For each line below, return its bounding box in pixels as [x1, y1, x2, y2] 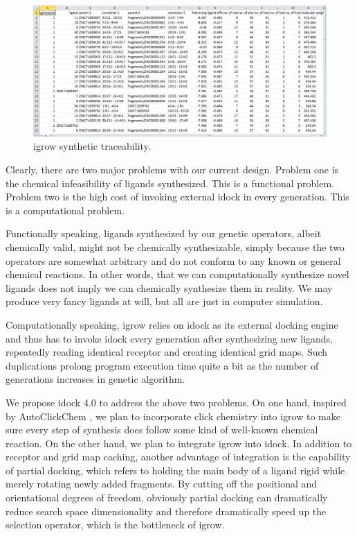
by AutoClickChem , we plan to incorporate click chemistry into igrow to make [6, 408, 340, 423]
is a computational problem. [6, 202, 125, 217]
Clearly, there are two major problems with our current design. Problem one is [6, 162, 339, 176]
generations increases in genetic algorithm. [6, 372, 185, 386]
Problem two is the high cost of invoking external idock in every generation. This [6, 189, 349, 204]
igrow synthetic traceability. [33, 139, 151, 153]
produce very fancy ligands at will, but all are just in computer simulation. [6, 294, 323, 309]
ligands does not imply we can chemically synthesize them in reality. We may [6, 280, 333, 295]
